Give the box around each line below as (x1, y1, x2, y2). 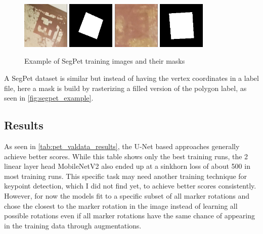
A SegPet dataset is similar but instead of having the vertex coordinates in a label (4, 72, 259, 83)
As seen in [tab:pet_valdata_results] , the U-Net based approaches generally (4, 141, 240, 151)
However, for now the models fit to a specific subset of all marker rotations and (4, 190, 250, 201)
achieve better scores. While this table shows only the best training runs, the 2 (4, 151, 248, 161)
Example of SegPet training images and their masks (24, 56, 185, 66)
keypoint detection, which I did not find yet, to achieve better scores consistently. (4, 180, 256, 191)
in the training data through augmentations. (4, 220, 142, 230)
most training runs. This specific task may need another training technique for (4, 170, 247, 181)
